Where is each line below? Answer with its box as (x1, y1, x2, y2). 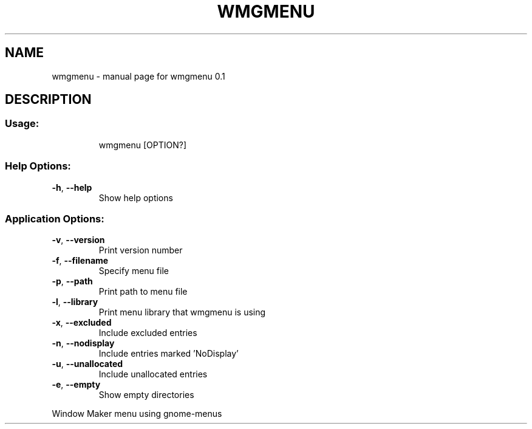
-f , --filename (52, 255, 109, 266)
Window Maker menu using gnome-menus (52, 408, 222, 419)
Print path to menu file (98, 286, 188, 297)
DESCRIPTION (5, 92, 92, 108)
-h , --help (52, 182, 92, 193)
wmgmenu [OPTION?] (98, 139, 187, 150)
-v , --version (52, 235, 105, 245)
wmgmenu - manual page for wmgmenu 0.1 (52, 70, 225, 81)
